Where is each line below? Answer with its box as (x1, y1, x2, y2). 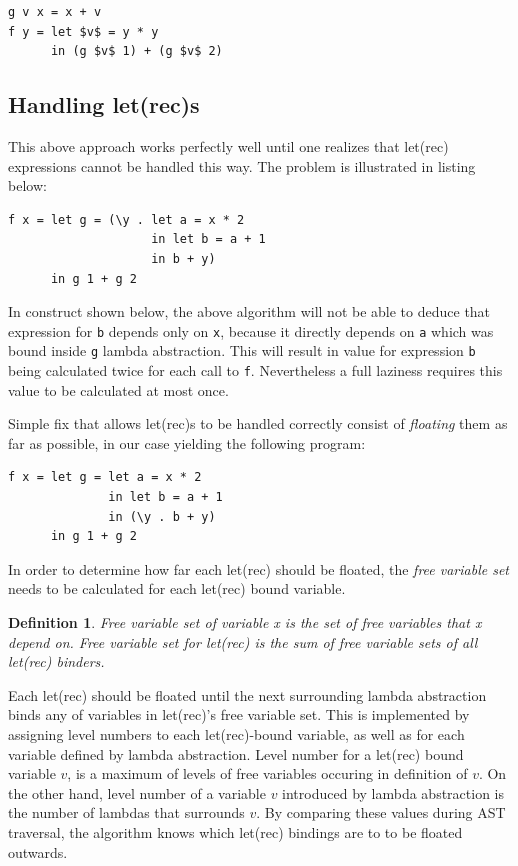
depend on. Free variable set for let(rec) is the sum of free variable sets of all (8, 631, 478, 652)
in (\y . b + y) (108, 509, 216, 524)
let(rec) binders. (8, 651, 105, 672)
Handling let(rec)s (8, 89, 200, 120)
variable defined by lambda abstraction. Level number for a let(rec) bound (8, 743, 464, 764)
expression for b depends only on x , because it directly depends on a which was (8, 320, 494, 341)
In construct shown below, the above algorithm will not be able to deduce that (8, 301, 491, 322)
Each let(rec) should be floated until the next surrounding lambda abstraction (8, 684, 487, 705)
